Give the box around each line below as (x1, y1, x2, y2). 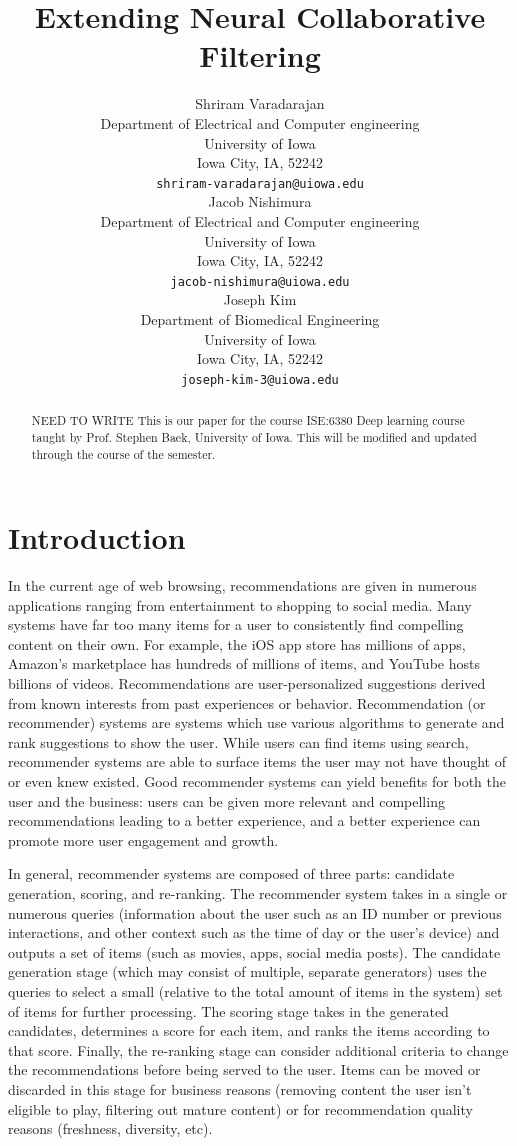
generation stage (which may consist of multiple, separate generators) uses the (8, 961, 487, 982)
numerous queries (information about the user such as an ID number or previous (8, 902, 502, 923)
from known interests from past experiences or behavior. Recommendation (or (8, 692, 486, 713)
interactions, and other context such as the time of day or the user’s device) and (8, 922, 500, 943)
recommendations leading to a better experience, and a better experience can (8, 810, 481, 831)
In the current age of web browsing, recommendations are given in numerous (8, 575, 477, 596)
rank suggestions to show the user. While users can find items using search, (8, 731, 469, 752)
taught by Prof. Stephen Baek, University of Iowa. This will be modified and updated (31, 428, 477, 445)
